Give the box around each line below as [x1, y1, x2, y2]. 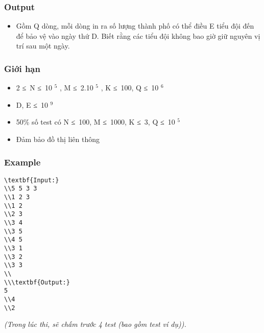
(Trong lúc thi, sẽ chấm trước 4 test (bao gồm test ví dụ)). [4, 319, 186, 329]
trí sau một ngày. [16, 40, 70, 51]
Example [4, 155, 41, 168]
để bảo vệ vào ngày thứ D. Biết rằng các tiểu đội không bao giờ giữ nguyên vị [16, 30, 260, 41]
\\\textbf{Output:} [4, 278, 70, 286]
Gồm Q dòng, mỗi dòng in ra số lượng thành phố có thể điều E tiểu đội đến [16, 20, 254, 31]
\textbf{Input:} [4, 176, 59, 184]
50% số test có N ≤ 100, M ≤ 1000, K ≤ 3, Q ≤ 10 [16, 116, 175, 127]
